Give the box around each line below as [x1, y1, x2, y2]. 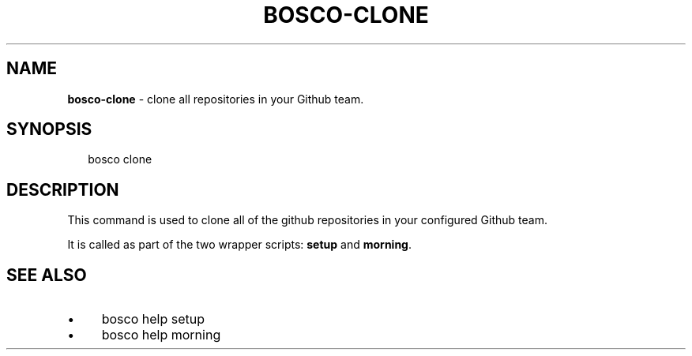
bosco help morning [101, 327, 221, 343]
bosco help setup [101, 311, 205, 328]
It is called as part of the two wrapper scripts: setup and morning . [67, 238, 412, 252]
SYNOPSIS [6, 119, 92, 140]
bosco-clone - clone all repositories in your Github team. [67, 92, 364, 106]
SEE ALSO [6, 264, 87, 285]
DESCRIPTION [6, 179, 119, 200]
